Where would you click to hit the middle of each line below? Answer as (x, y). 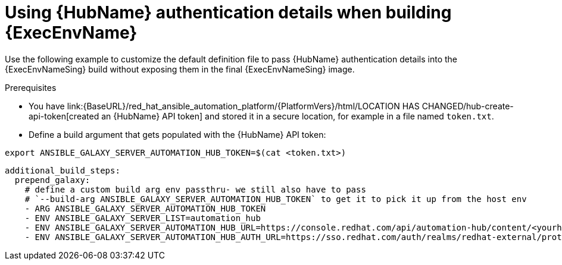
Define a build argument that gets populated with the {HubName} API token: (177, 134)
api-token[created (64, 116)
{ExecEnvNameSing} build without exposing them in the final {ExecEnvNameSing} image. (180, 69)
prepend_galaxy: (52, 180)
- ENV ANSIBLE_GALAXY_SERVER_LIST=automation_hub (143, 218)
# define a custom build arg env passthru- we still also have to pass (195, 189)
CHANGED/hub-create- (468, 106)
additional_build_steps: (63, 170)
